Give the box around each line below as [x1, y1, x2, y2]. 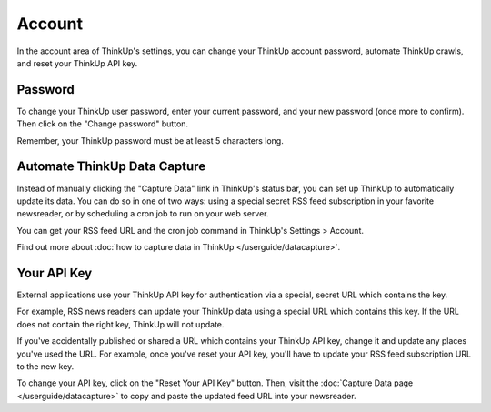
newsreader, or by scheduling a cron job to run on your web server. [16, 208, 269, 219]
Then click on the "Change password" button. [16, 118, 189, 129]
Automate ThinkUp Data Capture [16, 159, 206, 175]
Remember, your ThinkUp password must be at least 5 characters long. [16, 135, 284, 146]
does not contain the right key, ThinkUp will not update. [16, 318, 225, 329]
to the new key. [16, 360, 75, 372]
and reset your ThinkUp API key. [16, 57, 138, 68]
